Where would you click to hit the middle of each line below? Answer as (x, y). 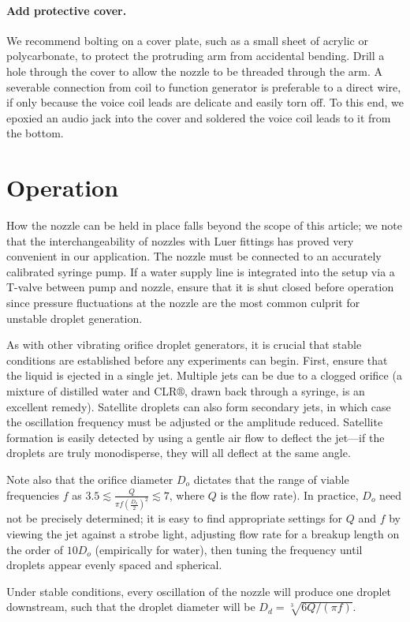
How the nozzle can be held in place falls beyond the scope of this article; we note (204, 225)
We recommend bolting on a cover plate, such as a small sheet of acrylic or (187, 40)
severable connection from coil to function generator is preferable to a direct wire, (204, 86)
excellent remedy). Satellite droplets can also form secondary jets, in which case (199, 406)
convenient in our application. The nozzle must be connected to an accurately (194, 256)
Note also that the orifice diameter (90, 479)
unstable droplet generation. (75, 318)
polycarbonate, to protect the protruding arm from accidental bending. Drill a (196, 56)
